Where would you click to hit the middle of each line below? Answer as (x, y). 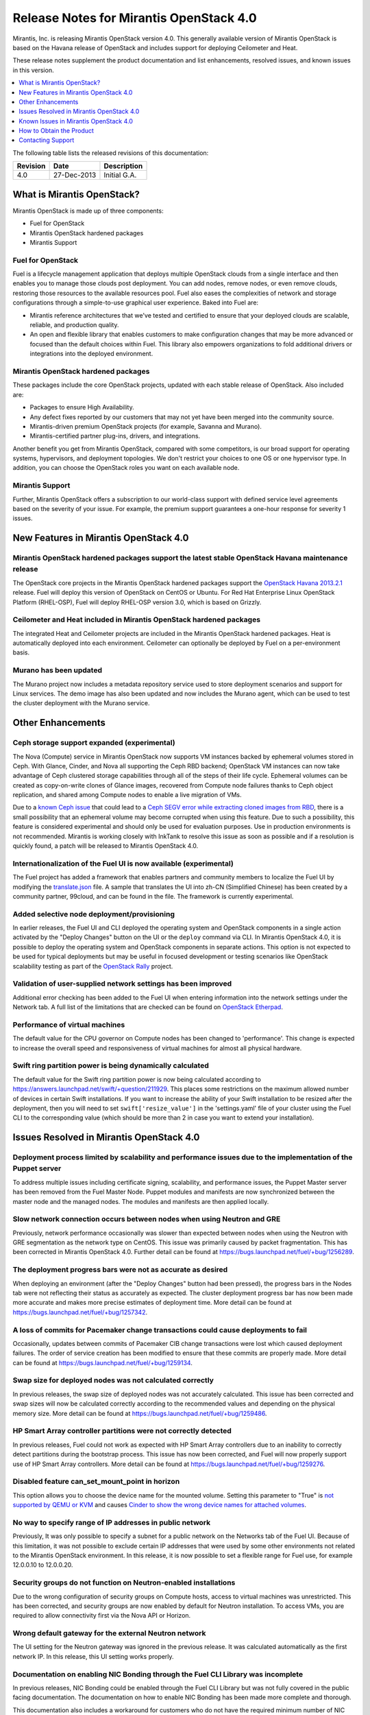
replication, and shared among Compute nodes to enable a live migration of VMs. (127, 795)
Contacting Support (47, 140)
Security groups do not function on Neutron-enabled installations (124, 1583)
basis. (21, 652)
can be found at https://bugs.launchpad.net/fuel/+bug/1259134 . (103, 1362)
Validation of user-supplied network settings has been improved (122, 984)
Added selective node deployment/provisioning (94, 914)
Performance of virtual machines (69, 1024)
